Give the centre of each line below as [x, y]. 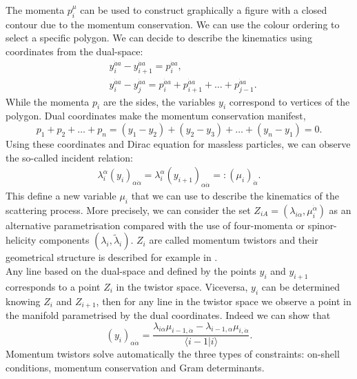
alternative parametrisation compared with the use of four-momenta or [155, 225]
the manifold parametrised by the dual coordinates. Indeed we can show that [168, 314]
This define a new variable [61, 195]
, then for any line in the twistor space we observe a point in [224, 301]
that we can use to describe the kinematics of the [235, 195]
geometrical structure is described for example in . [112, 257]
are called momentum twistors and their [234, 240]
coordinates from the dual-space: [74, 51]
